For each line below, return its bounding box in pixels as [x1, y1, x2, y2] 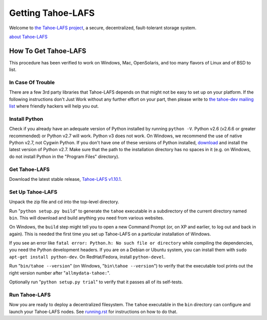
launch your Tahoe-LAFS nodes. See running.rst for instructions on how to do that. [9, 309, 178, 315]
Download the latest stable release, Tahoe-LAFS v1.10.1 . [9, 176, 122, 182]
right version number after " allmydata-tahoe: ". [9, 270, 111, 276]
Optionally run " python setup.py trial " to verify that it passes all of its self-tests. [9, 279, 183, 285]
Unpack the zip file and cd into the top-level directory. [9, 199, 120, 205]
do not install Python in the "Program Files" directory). [9, 154, 120, 160]
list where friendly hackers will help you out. [9, 103, 99, 109]
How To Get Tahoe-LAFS [9, 47, 87, 55]
